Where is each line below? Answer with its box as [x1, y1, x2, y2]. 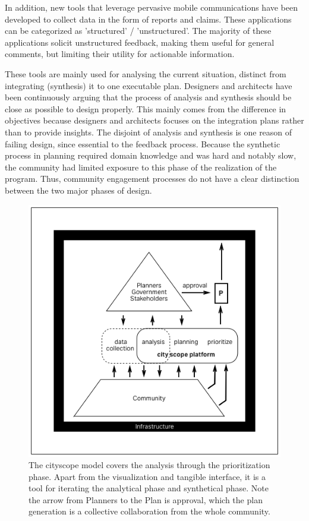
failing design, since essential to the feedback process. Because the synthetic [5, 137, 280, 150]
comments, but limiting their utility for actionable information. [5, 48, 235, 60]
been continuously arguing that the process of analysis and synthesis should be [5, 91, 292, 103]
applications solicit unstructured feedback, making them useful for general [5, 36, 275, 48]
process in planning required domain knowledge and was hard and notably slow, [5, 149, 297, 162]
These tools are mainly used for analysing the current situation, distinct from [5, 67, 286, 80]
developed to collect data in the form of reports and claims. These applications [5, 12, 292, 25]
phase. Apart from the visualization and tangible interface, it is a [29, 470, 266, 482]
